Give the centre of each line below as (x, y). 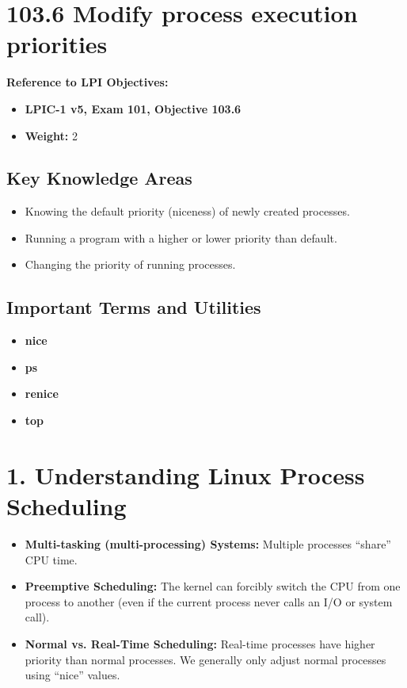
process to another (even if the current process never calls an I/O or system (209, 601)
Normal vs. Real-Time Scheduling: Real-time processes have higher (200, 643)
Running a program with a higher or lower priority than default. (181, 237)
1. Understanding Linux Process (186, 474)
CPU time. (51, 559)
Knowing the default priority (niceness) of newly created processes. (187, 211)
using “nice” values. (72, 675)
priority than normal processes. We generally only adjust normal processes (205, 659)
